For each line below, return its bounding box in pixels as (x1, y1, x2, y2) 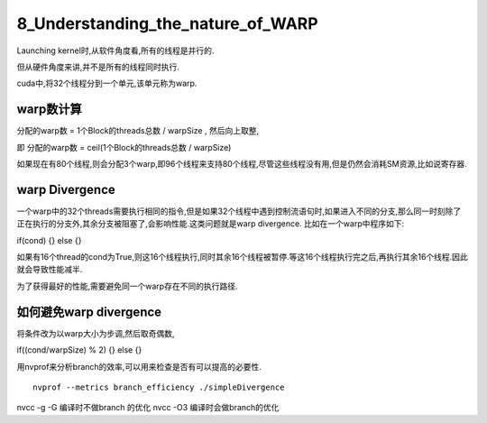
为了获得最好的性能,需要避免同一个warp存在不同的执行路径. (16, 280, 238, 291)
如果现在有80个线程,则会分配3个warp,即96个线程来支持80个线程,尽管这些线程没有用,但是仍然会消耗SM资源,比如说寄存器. (16, 159, 468, 170)
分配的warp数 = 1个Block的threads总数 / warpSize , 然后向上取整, (16, 125, 260, 136)
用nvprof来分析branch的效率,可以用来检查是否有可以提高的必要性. (16, 361, 262, 372)
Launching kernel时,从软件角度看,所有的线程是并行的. (16, 45, 215, 56)
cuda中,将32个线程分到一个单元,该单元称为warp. (16, 78, 198, 89)
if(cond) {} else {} (16, 234, 82, 245)
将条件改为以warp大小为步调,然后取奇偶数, (16, 327, 175, 338)
